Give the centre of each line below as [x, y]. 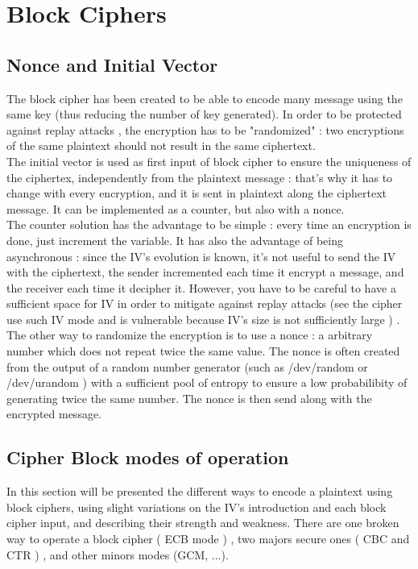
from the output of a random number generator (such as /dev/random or [187, 366]
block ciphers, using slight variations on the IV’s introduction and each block [197, 507]
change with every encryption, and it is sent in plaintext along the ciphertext [197, 193]
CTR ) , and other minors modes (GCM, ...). [118, 554]
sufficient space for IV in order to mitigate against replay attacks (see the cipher [205, 303]
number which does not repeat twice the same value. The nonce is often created [203, 351]
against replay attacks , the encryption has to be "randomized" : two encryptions [205, 129]
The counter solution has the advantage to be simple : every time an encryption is [209, 224]
